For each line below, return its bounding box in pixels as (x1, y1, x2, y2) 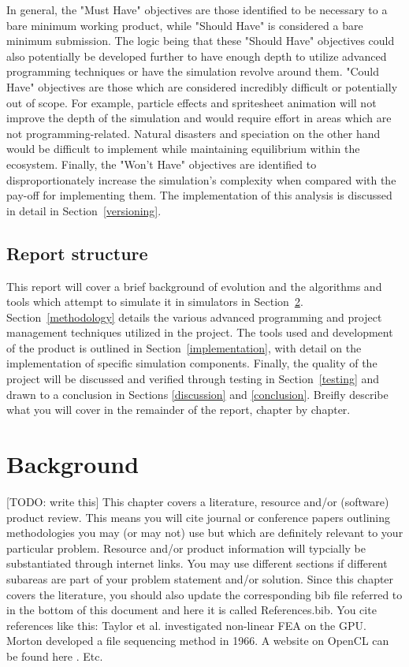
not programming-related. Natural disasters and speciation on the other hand (6, 125, 381, 141)
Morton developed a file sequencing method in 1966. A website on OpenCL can (6, 632, 389, 649)
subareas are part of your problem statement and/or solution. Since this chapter (6, 570, 394, 587)
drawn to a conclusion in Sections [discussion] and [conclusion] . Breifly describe (6, 386, 389, 402)
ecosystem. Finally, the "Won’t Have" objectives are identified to (6, 155, 317, 172)
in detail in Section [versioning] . (6, 202, 162, 218)
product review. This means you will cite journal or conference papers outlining (6, 509, 390, 525)
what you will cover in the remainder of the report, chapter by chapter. (6, 401, 351, 418)
